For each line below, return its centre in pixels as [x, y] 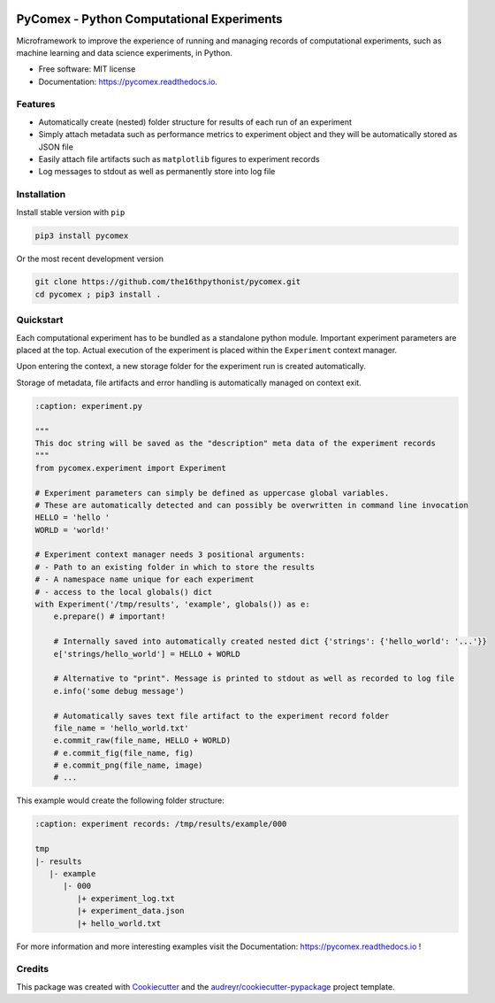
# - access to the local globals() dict [123, 592]
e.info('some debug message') [119, 691]
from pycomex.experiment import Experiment [131, 468]
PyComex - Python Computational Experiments [149, 19]
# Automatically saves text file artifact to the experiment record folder [221, 716]
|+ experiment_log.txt [126, 898]
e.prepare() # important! [110, 617]
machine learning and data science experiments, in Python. [125, 52]
